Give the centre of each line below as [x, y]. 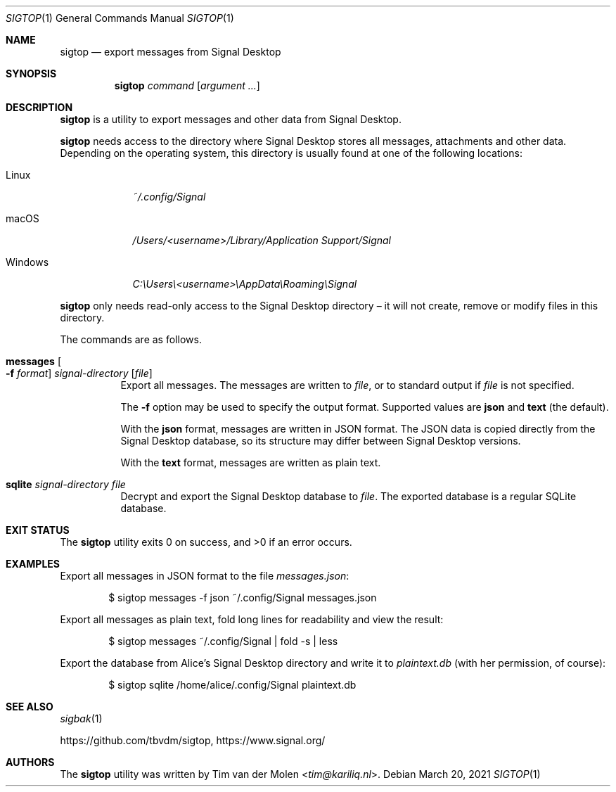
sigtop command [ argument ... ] [187, 85]
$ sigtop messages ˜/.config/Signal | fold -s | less [223, 641]
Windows [27, 262]
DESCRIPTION [39, 107]
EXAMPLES [33, 564]
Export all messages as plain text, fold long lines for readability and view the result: [252, 619]
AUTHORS [30, 762]
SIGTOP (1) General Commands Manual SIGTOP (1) [120, 18]
